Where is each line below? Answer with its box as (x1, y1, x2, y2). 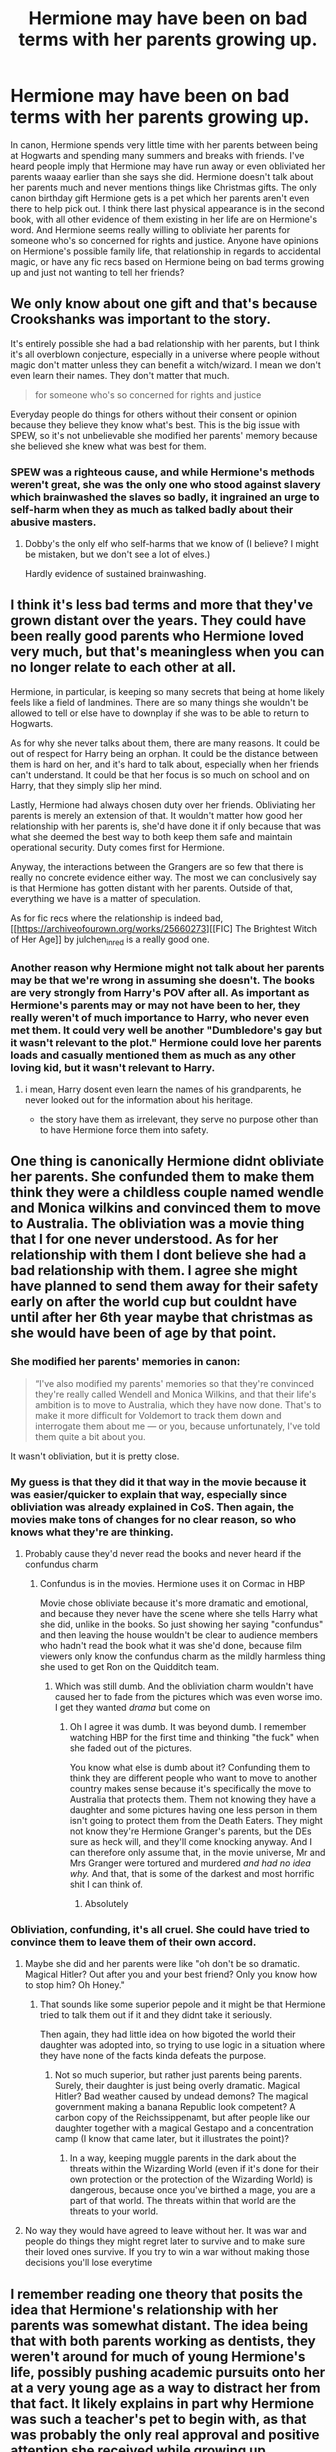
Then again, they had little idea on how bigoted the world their (39, 2028, 297, 2041)
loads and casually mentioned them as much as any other (10, 1048, 297, 1062)
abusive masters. (10, 515, 97, 529)
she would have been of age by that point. (10, 1325, 277, 1342)
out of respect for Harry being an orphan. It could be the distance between (10, 747, 319, 759)
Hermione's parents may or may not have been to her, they (10, 998, 301, 1012)
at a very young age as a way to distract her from (10, 2379, 321, 2396)
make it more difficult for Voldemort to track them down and (34, 1409, 282, 1421)
